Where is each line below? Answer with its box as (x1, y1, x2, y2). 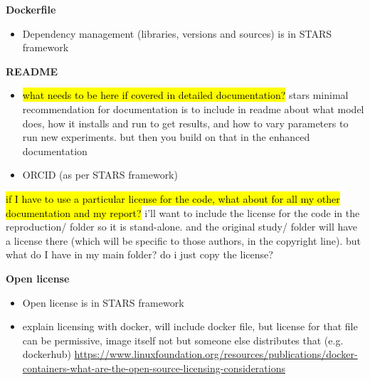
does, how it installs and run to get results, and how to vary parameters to (22, 115, 349, 130)
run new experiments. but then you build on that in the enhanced (22, 130, 310, 144)
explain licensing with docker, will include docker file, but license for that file (22, 319, 358, 334)
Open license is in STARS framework (22, 295, 184, 310)
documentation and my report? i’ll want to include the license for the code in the (6, 205, 360, 220)
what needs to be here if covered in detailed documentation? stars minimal (22, 88, 349, 102)
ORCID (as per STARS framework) (22, 167, 178, 182)
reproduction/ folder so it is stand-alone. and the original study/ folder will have (6, 219, 358, 234)
